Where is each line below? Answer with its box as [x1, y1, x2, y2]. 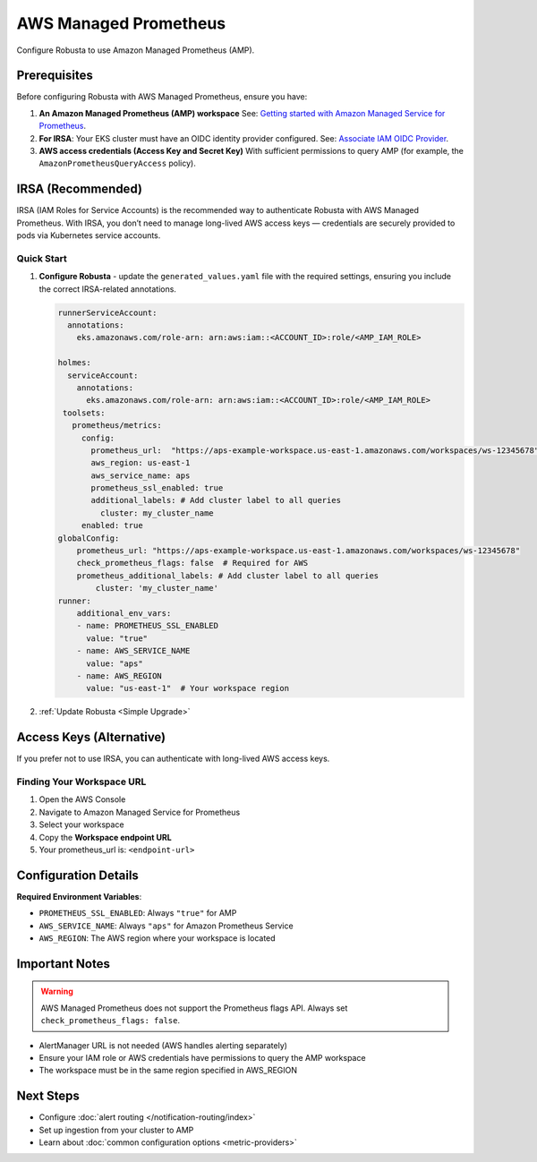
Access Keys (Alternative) [16, 730, 166, 745]
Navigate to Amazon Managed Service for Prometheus [38, 807, 241, 817]
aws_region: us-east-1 [90, 457, 191, 468]
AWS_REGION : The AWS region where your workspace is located [38, 933, 277, 944]
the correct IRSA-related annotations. [38, 283, 176, 295]
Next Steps [16, 1089, 80, 1104]
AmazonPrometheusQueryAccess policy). [38, 158, 196, 169]
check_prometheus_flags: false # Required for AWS [76, 558, 309, 568]
